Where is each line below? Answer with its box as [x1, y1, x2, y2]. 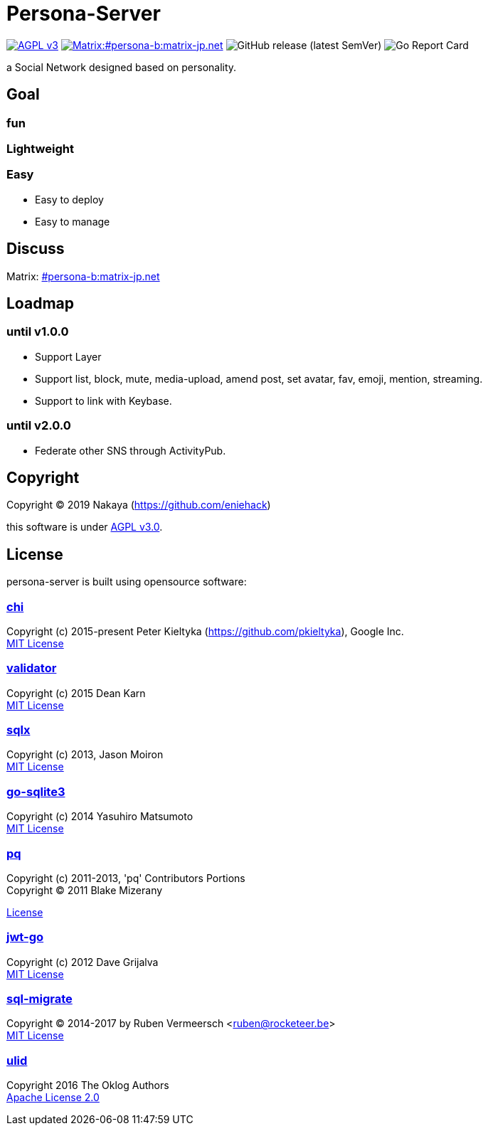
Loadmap [6, 294, 74, 312]
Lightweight [6, 141, 74, 156]
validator [6, 661, 57, 676]
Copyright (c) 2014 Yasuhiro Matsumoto [6, 810, 193, 823]
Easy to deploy [35, 193, 104, 206]
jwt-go [6, 930, 44, 945]
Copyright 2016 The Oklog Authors [6, 1079, 169, 1092]
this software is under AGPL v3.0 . [6, 521, 163, 533]
